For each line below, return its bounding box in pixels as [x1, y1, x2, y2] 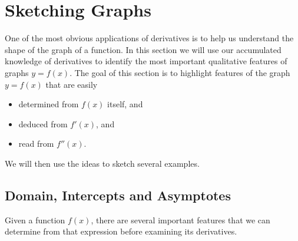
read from [18, 137, 54, 150]
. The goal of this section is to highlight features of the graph [69, 66, 290, 78]
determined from [18, 98, 79, 110]
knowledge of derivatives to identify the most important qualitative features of [5, 55, 287, 67]
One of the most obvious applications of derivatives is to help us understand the [5, 32, 294, 44]
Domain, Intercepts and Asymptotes [5, 186, 231, 204]
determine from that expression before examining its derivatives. [5, 225, 237, 237]
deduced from [18, 117, 68, 130]
